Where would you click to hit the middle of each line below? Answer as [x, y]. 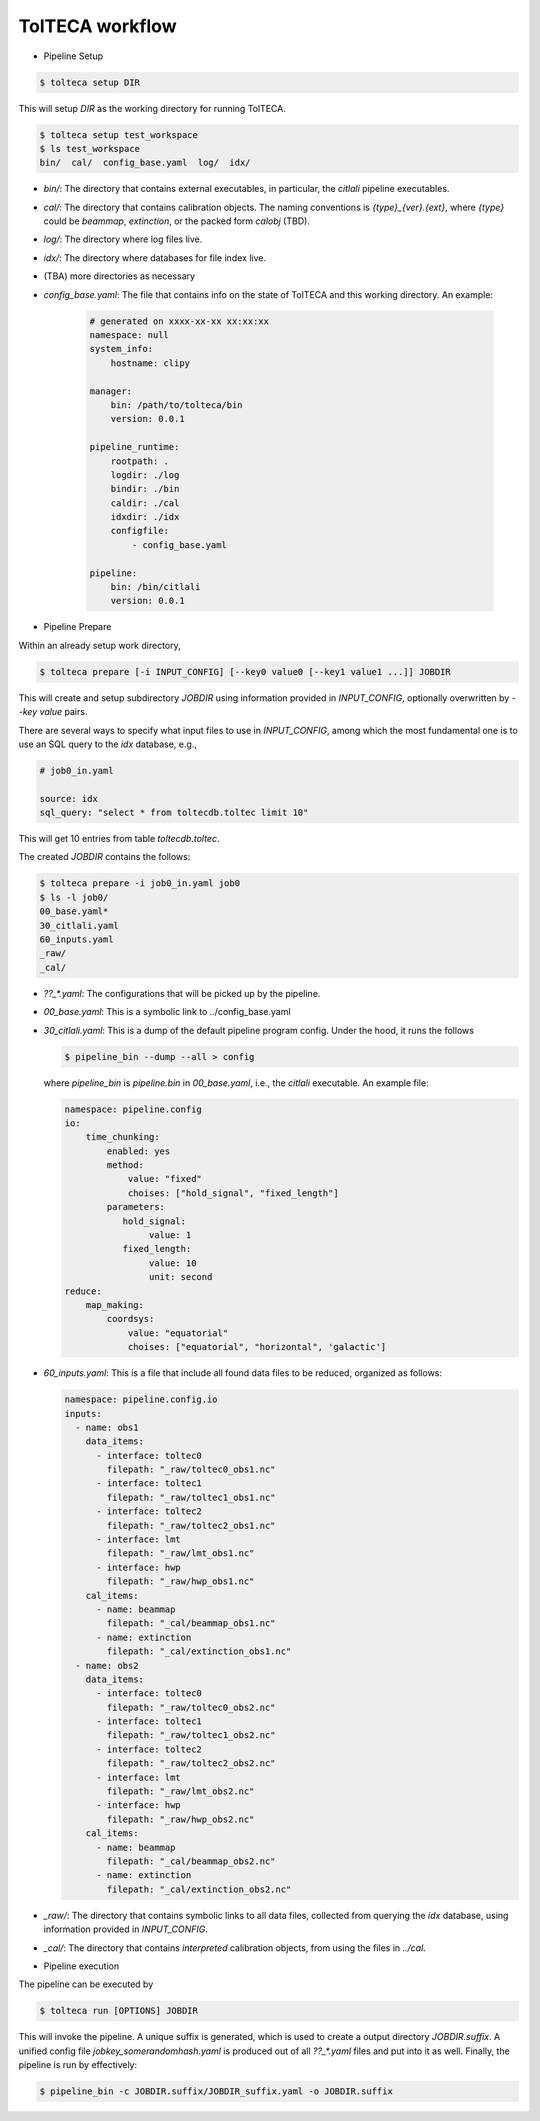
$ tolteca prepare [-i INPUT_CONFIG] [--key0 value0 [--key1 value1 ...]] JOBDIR [245, 671]
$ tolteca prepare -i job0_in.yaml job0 [139, 883]
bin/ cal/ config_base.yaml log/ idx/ [145, 163]
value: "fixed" [164, 1179]
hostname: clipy [150, 363]
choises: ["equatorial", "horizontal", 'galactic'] [257, 1347]
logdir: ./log [145, 474]
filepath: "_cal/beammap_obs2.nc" [191, 1861]
